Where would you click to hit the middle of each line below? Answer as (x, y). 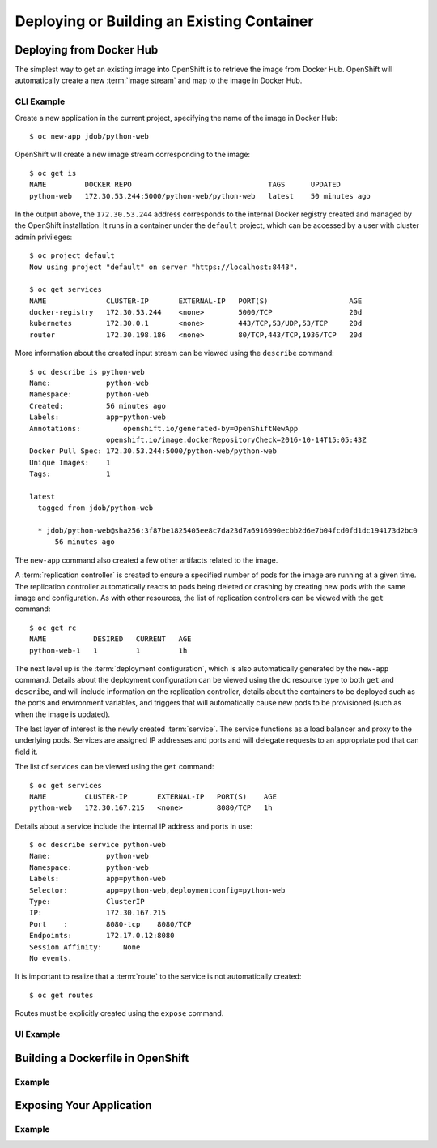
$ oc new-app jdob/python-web (89, 136)
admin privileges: (44, 237)
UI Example (38, 1034)
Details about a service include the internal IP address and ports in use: (134, 826)
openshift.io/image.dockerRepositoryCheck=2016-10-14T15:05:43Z (236, 439)
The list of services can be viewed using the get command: (115, 767)
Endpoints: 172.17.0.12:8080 (102, 936)
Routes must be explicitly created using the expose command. (119, 1013)
